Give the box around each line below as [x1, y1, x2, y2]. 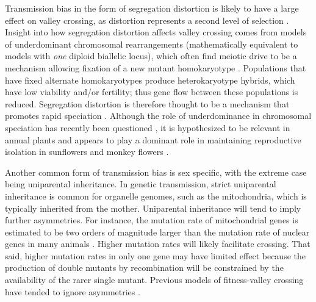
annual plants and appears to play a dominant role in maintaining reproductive [5, 133, 301, 146]
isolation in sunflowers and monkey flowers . [5, 145, 169, 158]
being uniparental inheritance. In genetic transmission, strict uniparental [5, 178, 276, 190]
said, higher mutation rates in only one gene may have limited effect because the [5, 249, 306, 262]
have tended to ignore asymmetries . [5, 285, 140, 298]
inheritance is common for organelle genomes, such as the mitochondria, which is [5, 189, 307, 202]
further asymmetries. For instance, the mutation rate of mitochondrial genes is [5, 214, 298, 226]
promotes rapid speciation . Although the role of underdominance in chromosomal [5, 109, 312, 122]
